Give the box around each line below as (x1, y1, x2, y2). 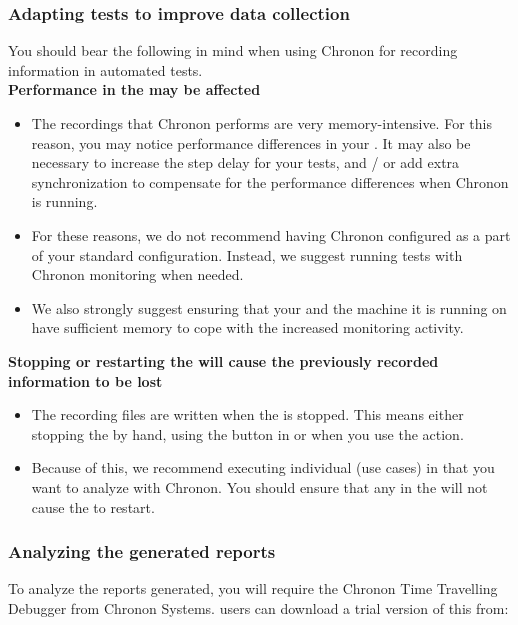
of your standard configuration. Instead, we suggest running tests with (31, 244, 463, 265)
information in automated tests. (8, 59, 203, 80)
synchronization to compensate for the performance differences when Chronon (31, 171, 509, 192)
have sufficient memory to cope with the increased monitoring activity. (31, 317, 464, 338)
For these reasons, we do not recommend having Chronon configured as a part (31, 224, 511, 245)
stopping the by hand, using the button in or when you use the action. (31, 423, 464, 444)
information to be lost (8, 370, 163, 391)
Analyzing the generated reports (8, 539, 276, 564)
